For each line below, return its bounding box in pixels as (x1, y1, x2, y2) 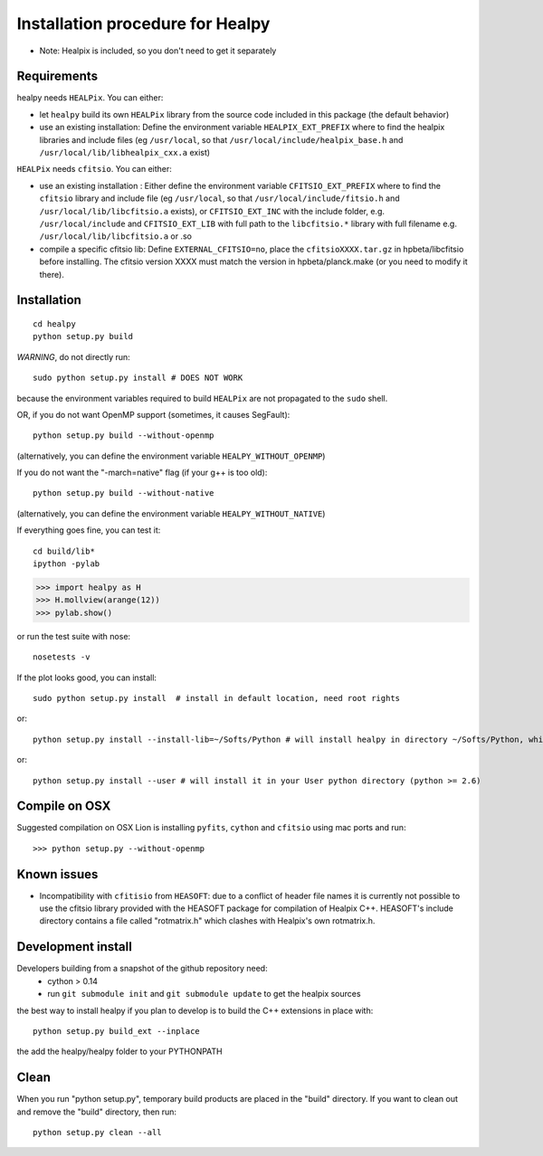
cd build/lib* (33, 545, 95, 556)
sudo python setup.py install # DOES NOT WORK (33, 373, 243, 384)
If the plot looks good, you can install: (16, 672, 157, 683)
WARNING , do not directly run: (16, 351, 130, 362)
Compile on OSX (16, 799, 111, 814)
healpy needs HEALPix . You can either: (16, 92, 164, 103)
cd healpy (33, 318, 76, 329)
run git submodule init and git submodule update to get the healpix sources (47, 989, 361, 1000)
